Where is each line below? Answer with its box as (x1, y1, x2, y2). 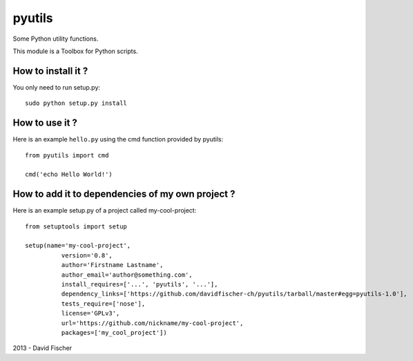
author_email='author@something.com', (61, 271, 193, 279)
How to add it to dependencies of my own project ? (12, 188, 236, 200)
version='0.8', (61, 251, 113, 259)
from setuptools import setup (25, 222, 128, 231)
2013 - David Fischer (12, 344, 73, 352)
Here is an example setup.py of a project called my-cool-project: (12, 206, 197, 215)
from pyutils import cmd (25, 151, 109, 159)
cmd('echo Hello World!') (25, 170, 113, 179)
